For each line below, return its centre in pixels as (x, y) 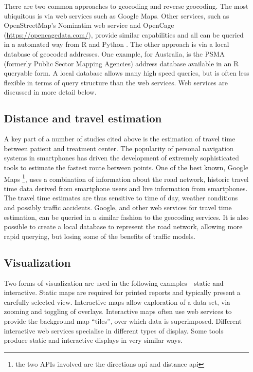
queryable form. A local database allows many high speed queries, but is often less (126, 73)
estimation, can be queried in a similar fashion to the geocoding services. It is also (126, 217)
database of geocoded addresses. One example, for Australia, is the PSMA (114, 53)
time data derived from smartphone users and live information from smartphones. (126, 188)
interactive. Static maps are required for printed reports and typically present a (122, 292)
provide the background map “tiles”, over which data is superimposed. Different (123, 321)
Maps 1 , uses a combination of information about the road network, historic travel (126, 178)
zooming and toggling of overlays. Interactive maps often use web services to (118, 311)
